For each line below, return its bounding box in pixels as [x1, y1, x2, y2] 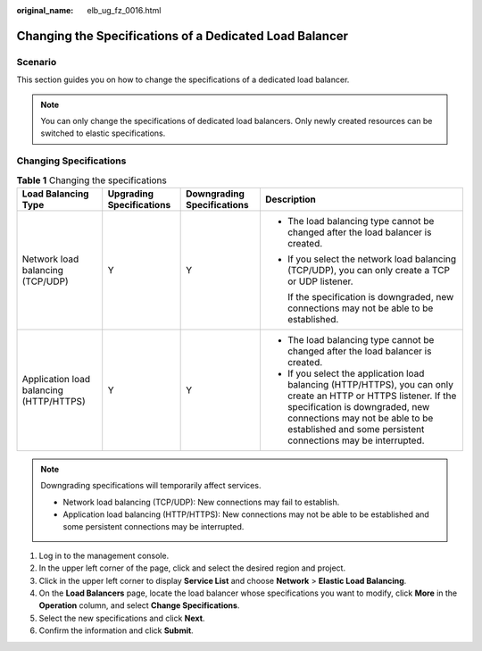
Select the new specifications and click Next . [38, 613, 205, 623]
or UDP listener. [287, 275, 353, 288]
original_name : [16, 5, 74, 15]
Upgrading [107, 188, 154, 200]
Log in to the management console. [38, 550, 170, 561]
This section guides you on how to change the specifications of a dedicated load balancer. [16, 74, 350, 85]
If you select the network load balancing [287, 253, 457, 265]
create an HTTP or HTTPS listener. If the [287, 389, 457, 402]
